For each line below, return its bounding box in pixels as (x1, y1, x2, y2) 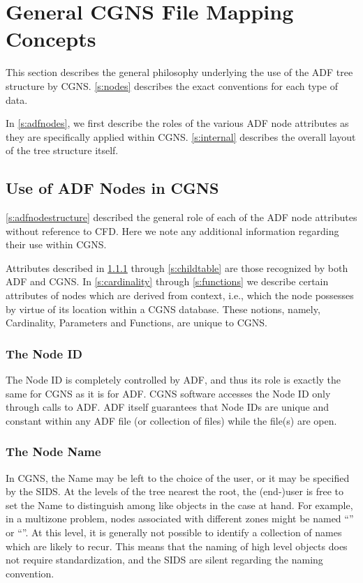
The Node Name (6, 443, 101, 460)
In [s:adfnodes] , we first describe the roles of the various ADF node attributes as (6, 116, 349, 130)
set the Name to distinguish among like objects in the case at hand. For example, (6, 497, 353, 512)
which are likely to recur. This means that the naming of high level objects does (6, 538, 348, 553)
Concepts (6, 24, 96, 53)
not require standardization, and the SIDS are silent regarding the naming (6, 552, 323, 567)
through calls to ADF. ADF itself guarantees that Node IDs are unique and (6, 400, 329, 414)
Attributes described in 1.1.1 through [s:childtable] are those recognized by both (6, 260, 348, 275)
